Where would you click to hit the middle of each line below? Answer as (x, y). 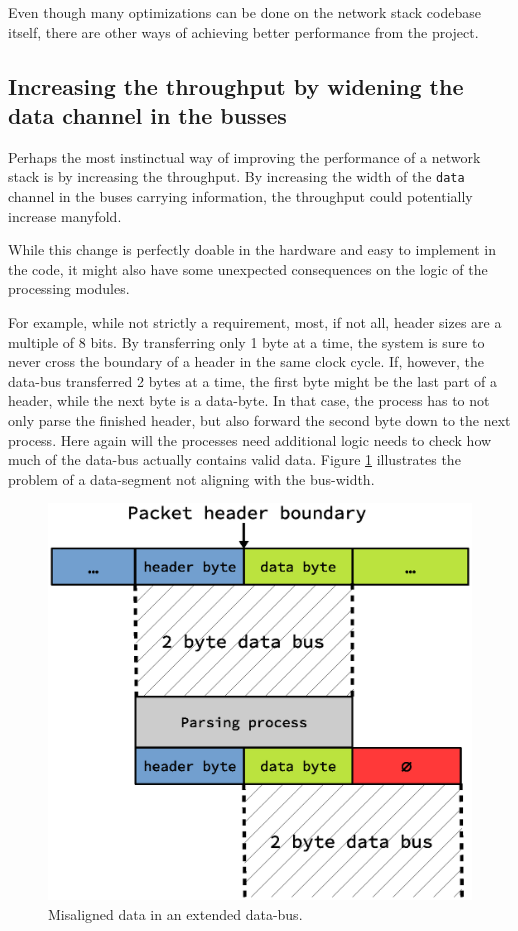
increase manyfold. (65, 215)
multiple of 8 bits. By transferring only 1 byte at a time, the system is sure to (246, 341)
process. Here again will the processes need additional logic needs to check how (250, 439)
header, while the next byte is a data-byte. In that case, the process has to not (249, 400)
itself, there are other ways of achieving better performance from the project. (243, 31)
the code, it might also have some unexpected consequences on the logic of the (248, 268)
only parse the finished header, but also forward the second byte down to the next (259, 419)
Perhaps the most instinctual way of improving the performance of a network (244, 156)
